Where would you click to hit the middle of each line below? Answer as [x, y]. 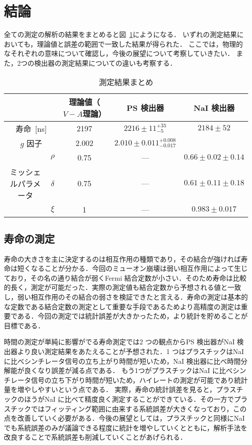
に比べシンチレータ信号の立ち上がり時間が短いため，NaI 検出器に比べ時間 [122, 361]
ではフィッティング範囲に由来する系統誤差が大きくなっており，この [139, 408]
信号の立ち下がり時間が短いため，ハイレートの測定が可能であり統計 [139, 380]
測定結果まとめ [126, 82]
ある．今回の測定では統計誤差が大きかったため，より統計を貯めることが [132, 316]
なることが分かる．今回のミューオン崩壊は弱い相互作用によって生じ [139, 268]
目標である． [24, 325]
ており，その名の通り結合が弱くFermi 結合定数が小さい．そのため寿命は [118, 277]
